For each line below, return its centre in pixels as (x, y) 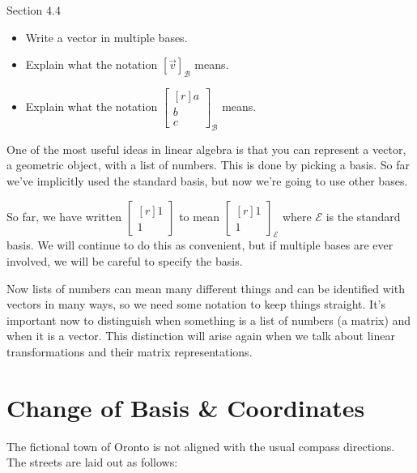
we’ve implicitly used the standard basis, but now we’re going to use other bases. (207, 181)
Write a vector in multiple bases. (106, 37)
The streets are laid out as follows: (92, 462)
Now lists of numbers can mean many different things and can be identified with (206, 288)
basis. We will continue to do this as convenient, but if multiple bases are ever (200, 245)
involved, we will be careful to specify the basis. (125, 261)
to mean (199, 216)
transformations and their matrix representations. (130, 352)
